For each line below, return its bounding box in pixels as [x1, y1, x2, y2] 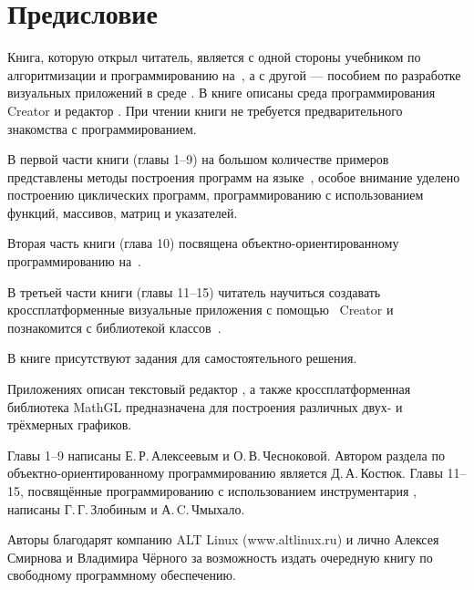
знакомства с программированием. [7, 119, 197, 138]
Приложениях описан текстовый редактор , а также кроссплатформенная [7, 379, 411, 399]
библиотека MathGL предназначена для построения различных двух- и [7, 397, 403, 416]
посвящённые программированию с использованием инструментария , [27, 481, 417, 500]
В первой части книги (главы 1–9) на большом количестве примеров [7, 150, 389, 169]
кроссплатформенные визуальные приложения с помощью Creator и [7, 300, 394, 319]
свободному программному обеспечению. [7, 565, 236, 585]
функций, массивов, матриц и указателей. [7, 202, 238, 222]
